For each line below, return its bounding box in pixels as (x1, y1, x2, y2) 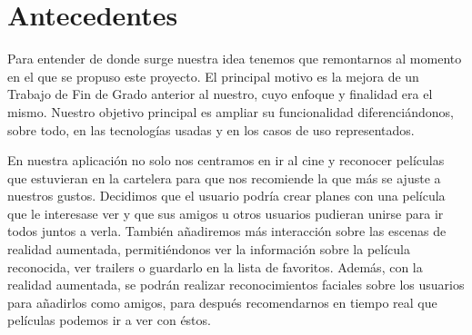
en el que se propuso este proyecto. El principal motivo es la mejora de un (7, 66, 419, 85)
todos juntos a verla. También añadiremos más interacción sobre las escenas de (7, 222, 447, 241)
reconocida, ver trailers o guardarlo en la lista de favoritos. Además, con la (7, 257, 423, 276)
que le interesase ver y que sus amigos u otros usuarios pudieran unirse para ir (7, 203, 444, 222)
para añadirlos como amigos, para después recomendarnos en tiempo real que (7, 292, 437, 311)
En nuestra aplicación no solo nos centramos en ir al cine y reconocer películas (7, 151, 445, 170)
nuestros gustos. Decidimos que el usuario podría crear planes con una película (7, 186, 446, 205)
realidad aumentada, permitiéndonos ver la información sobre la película (7, 240, 410, 259)
